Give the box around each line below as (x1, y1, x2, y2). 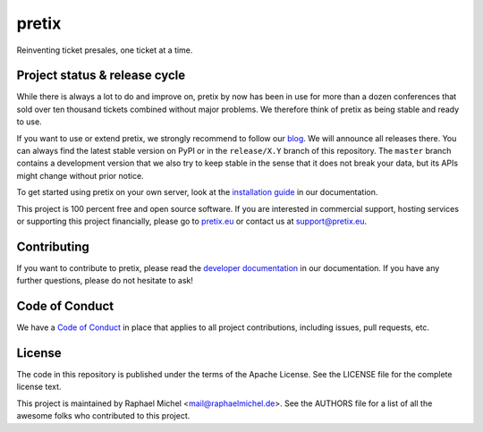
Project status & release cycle (16, 68, 186, 83)
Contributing (16, 239, 89, 254)
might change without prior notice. (16, 170, 144, 181)
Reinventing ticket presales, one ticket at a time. (16, 45, 193, 55)
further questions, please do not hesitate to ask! (16, 275, 194, 286)
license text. (16, 381, 62, 393)
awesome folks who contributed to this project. (16, 411, 191, 421)
